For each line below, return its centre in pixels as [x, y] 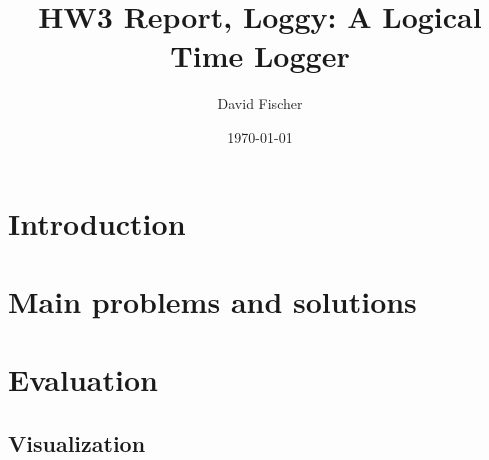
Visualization [77, 442]
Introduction [97, 222]
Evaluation [83, 379]
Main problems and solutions [212, 300]
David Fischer [260, 103]
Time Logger [260, 55]
